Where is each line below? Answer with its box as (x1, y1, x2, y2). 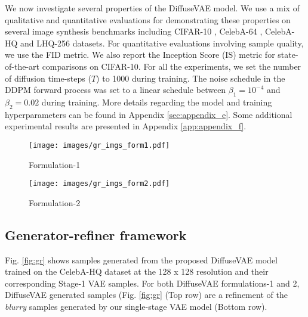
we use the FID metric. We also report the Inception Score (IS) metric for (5, 48, 275, 61)
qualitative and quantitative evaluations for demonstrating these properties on (5, 13, 291, 26)
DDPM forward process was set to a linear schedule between (5, 83, 226, 96)
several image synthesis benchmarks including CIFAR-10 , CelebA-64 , (5, 25, 263, 38)
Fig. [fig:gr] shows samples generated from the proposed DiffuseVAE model (5, 253, 278, 266)
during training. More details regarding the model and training (41, 95, 272, 108)
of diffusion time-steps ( (5, 72, 91, 84)
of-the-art (5, 60, 39, 72)
